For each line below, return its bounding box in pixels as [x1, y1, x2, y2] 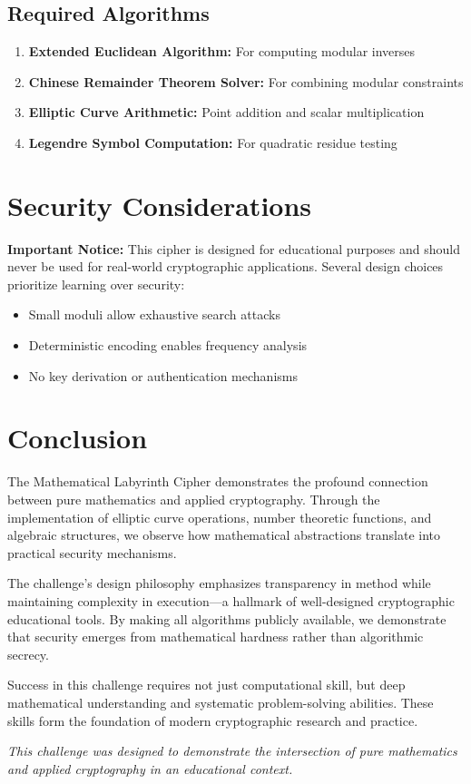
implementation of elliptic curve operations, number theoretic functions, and [7, 507, 432, 526]
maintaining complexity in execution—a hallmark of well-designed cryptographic [7, 591, 455, 610]
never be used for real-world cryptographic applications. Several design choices [7, 257, 444, 276]
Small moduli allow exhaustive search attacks [28, 305, 280, 324]
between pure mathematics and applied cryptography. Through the [7, 489, 380, 508]
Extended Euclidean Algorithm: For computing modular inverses [28, 42, 416, 61]
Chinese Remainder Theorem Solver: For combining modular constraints [28, 72, 464, 91]
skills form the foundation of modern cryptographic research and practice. [7, 710, 418, 730]
